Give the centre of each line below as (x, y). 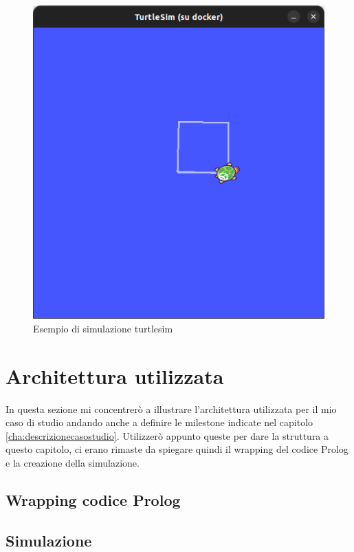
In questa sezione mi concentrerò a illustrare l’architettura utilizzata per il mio (171, 408)
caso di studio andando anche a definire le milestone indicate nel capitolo (159, 422)
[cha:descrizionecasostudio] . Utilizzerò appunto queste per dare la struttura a (167, 435)
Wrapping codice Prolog (93, 499)
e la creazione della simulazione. (73, 462)
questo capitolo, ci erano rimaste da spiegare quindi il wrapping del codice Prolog (177, 449)
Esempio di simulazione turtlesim (103, 328)
